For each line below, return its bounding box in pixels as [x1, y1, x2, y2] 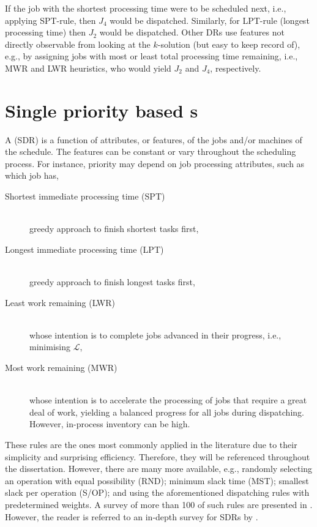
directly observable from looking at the [5, 37, 151, 50]
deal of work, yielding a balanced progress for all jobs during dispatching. [29, 405, 304, 418]
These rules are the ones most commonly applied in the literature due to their [5, 438, 297, 450]
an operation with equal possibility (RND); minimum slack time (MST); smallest [5, 474, 309, 487]
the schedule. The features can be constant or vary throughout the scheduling [5, 145, 296, 158]
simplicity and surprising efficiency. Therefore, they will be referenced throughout [5, 450, 310, 463]
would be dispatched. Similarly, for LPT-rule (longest [110, 13, 310, 26]
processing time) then [5, 26, 86, 39]
